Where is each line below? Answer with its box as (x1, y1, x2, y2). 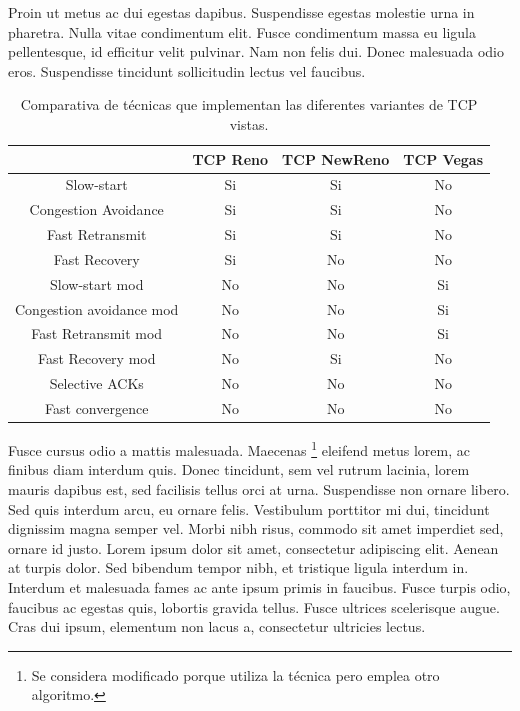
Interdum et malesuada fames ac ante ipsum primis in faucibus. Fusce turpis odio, (8, 576, 511, 597)
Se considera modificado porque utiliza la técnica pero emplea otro (31, 664, 440, 685)
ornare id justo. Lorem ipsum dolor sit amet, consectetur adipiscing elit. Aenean (8, 537, 499, 558)
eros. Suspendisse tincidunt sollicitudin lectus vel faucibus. (8, 60, 366, 81)
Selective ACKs (49, 373, 144, 394)
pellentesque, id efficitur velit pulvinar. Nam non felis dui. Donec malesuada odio (8, 41, 504, 62)
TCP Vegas (403, 148, 483, 169)
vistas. (229, 113, 269, 134)
